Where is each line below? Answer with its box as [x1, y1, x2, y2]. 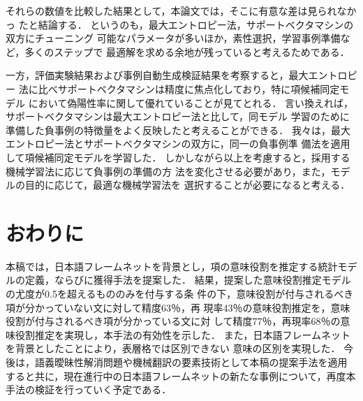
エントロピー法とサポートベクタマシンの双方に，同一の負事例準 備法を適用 [6, 136, 350, 151]
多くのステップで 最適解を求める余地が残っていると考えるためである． [24, 44, 350, 59]
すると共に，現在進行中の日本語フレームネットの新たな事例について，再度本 [6, 368, 356, 383]
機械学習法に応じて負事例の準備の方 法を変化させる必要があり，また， [6, 163, 331, 178]
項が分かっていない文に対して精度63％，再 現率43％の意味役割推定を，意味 [6, 300, 350, 314]
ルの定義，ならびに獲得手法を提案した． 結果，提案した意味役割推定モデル [6, 272, 351, 287]
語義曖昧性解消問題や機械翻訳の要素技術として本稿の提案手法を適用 [34, 355, 348, 369]
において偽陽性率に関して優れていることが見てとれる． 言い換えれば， [28, 95, 354, 110]
